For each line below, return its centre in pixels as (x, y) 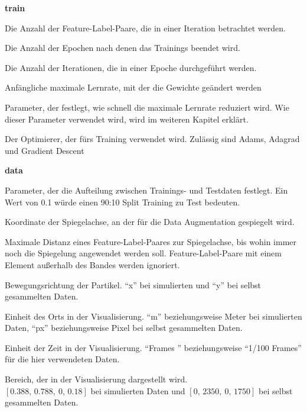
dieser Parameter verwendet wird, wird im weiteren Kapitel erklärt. (127, 119)
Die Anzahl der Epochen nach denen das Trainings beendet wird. (123, 48)
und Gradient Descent (45, 150)
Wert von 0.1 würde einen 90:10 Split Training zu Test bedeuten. (123, 202)
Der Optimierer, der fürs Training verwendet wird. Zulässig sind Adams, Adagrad (152, 139)
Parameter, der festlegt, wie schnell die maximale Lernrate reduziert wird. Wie (147, 107)
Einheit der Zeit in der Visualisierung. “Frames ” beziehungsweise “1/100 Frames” (153, 347)
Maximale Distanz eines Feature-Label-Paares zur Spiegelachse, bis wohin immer (151, 241)
